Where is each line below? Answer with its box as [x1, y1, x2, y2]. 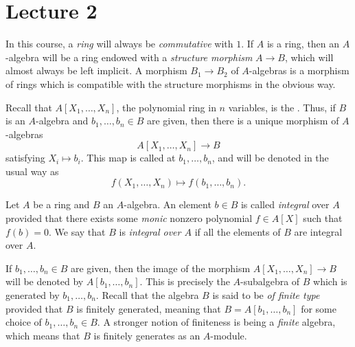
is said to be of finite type [212, 288, 320, 302]
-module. [210, 328, 247, 342]
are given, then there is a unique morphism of [146, 113, 339, 128]
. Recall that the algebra [95, 288, 199, 302]
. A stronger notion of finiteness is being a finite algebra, [97, 315, 336, 329]
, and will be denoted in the [211, 150, 329, 165]
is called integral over [240, 197, 330, 212]
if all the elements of [194, 224, 281, 238]
